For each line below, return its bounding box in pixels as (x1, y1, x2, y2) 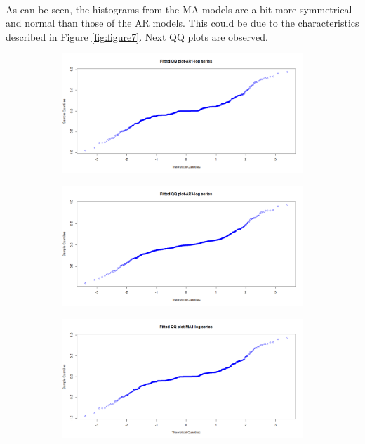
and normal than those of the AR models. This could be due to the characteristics (6, 15, 359, 30)
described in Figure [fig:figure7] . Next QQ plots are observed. (6, 29, 268, 44)
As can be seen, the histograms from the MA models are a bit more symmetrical (6, 1, 352, 16)
